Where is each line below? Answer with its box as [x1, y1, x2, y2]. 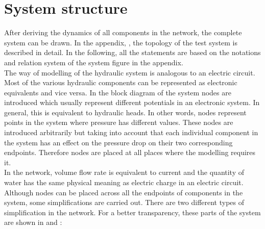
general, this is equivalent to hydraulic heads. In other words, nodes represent [4, 107, 247, 117]
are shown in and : [4, 217, 62, 227]
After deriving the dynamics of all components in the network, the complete [4, 27, 242, 38]
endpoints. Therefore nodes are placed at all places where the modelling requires [4, 147, 256, 158]
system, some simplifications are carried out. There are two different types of [4, 197, 245, 208]
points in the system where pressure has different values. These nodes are [4, 117, 233, 128]
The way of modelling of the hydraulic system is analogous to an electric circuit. [4, 67, 255, 78]
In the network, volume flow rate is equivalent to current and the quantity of [4, 167, 245, 177]
